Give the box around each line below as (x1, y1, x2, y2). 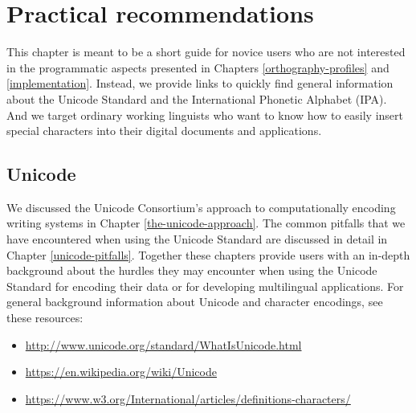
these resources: (6, 309, 84, 326)
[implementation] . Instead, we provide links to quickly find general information (6, 75, 394, 92)
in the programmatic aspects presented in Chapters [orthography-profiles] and (6, 59, 389, 76)
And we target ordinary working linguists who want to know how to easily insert (6, 106, 404, 123)
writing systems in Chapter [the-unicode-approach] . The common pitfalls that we (6, 215, 406, 231)
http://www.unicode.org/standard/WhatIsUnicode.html (25, 336, 302, 353)
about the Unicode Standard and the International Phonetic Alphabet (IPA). (6, 90, 387, 107)
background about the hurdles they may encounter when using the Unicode (6, 262, 377, 279)
